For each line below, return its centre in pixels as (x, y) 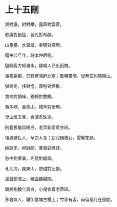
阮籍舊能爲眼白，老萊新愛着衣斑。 (39, 127)
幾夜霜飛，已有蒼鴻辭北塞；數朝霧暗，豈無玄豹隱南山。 (60, 76)
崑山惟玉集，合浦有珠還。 (30, 117)
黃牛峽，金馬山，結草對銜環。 (34, 107)
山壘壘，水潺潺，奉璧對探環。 (34, 45)
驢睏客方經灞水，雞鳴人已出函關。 (39, 65)
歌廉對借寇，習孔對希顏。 (30, 34)
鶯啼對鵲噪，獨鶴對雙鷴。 (30, 96)
